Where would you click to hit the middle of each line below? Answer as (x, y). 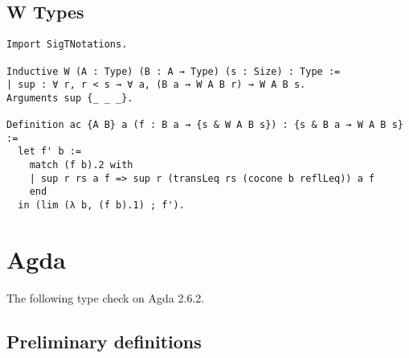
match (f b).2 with (81, 165)
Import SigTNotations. (67, 45)
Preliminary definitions (104, 341)
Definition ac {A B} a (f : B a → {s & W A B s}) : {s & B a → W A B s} (205, 125)
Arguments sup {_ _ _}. (70, 98)
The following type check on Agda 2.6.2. (106, 297)
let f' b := (50, 152)
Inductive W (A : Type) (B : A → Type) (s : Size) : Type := (174, 71)
